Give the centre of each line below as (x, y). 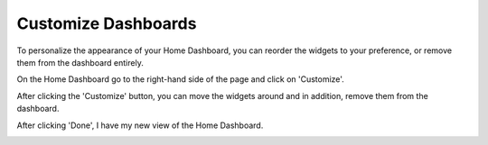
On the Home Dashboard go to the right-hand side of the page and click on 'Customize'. (181, 79)
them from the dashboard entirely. (80, 62)
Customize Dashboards (107, 23)
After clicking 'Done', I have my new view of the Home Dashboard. (140, 125)
